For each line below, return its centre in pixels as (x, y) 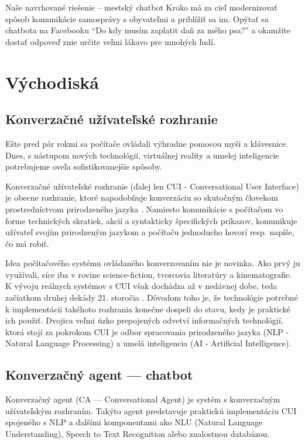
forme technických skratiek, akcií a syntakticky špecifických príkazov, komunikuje (151, 220)
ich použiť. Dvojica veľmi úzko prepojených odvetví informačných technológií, (144, 320)
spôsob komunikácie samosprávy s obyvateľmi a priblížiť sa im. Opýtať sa (137, 18)
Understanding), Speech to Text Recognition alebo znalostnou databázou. (138, 434)
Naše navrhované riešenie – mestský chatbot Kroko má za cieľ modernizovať (141, 7)
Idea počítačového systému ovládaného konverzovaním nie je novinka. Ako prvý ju (153, 263)
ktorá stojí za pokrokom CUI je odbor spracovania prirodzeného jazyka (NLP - (147, 331)
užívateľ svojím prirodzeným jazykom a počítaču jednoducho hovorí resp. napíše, (150, 232)
